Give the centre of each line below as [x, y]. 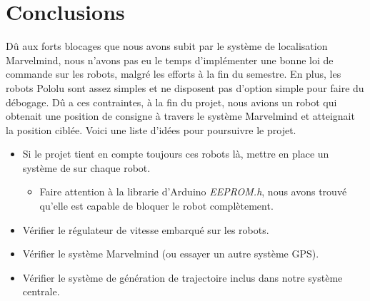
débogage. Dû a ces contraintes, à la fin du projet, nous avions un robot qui [171, 102]
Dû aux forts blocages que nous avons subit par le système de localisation [167, 46]
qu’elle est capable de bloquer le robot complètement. [156, 206]
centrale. [41, 291]
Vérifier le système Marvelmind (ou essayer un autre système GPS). [171, 254]
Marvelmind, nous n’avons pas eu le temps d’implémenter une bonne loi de [170, 60]
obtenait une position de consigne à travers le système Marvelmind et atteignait [180, 116]
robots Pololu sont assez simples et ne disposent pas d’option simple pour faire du [185, 87]
